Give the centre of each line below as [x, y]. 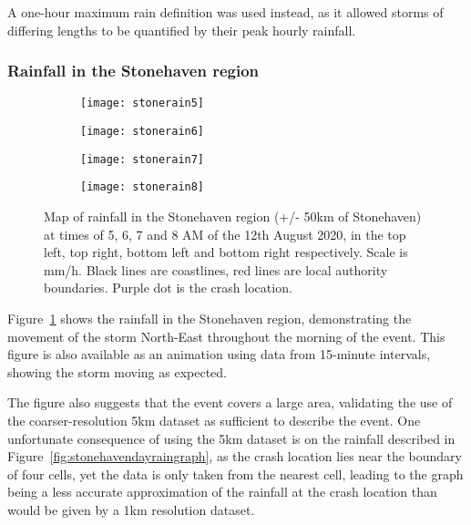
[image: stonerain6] [143, 132]
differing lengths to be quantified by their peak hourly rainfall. [182, 30]
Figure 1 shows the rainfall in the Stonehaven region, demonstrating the [210, 318]
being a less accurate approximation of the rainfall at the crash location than [222, 492]
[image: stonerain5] [143, 103]
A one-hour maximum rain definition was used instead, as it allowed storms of [225, 12]
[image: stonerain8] [143, 187]
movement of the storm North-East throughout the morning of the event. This [226, 336]
